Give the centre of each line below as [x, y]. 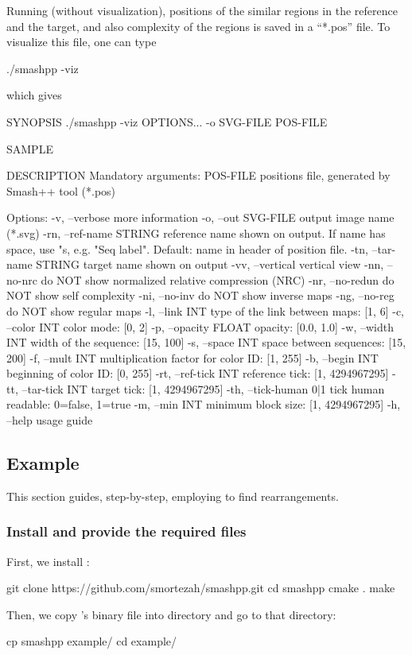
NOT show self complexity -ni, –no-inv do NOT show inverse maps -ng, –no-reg [200, 295]
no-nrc [22, 279]
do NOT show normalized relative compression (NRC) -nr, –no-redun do [218, 279]
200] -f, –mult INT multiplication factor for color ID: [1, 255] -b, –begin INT [192, 357]
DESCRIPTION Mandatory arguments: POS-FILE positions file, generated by [198, 175]
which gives [34, 95]
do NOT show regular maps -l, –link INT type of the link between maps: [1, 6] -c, [205, 310]
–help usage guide [50, 420]
